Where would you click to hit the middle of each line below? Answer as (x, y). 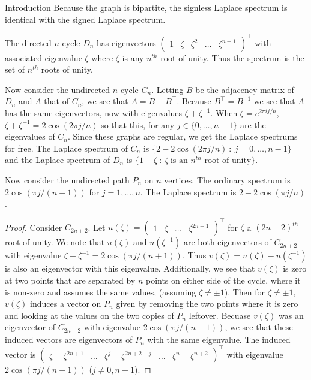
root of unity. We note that (55, 242)
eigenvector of (30, 327)
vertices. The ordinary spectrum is (227, 180)
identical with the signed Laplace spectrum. (85, 19)
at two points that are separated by (70, 280)
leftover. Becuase (220, 315)
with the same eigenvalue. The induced (219, 339)
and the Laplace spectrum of (58, 160)
